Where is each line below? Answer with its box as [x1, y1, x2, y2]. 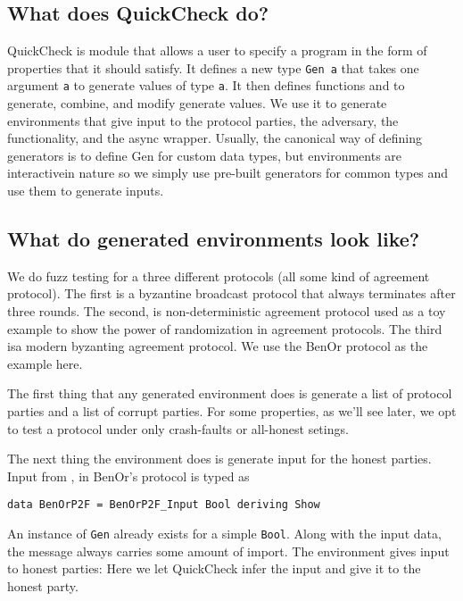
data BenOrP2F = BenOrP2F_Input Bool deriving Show [7, 498, 320, 512]
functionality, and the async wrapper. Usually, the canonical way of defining [7, 129, 423, 147]
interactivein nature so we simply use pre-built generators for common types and [7, 163, 449, 182]
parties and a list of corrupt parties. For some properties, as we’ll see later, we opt [7, 402, 457, 421]
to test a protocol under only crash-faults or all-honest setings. [7, 419, 349, 438]
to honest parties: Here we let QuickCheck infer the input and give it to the [7, 559, 421, 578]
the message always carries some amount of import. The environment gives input [7, 541, 450, 560]
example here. [7, 354, 83, 372]
